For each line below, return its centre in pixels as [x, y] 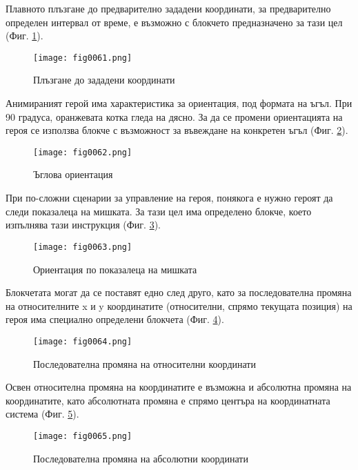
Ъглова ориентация [73, 174]
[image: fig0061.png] [83, 58]
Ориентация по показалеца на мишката [115, 269]
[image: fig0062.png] [83, 152]
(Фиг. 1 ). [24, 36]
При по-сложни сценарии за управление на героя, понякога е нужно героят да [169, 198]
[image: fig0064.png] [83, 341]
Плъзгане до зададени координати [104, 80]
